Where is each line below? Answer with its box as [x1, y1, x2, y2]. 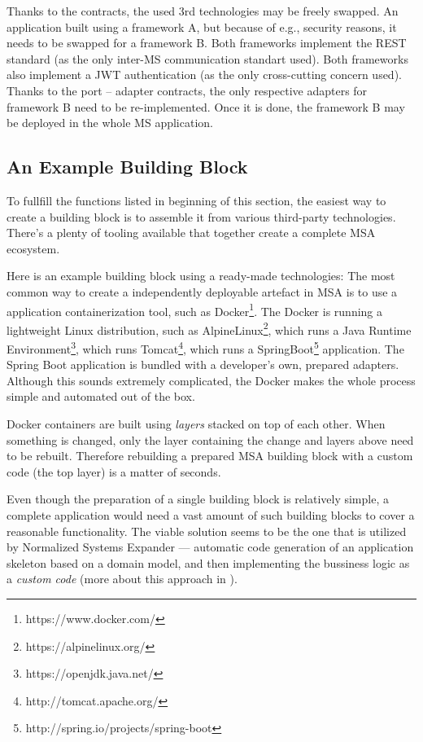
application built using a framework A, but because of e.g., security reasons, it [7, 18, 397, 35]
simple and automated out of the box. [7, 388, 195, 405]
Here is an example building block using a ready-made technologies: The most [7, 267, 395, 284]
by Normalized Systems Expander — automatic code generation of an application [7, 538, 414, 555]
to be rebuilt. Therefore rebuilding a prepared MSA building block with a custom [7, 447, 413, 464]
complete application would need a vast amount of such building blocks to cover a [7, 507, 415, 524]
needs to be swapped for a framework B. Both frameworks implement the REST [7, 34, 407, 51]
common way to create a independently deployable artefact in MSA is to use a [7, 283, 398, 300]
